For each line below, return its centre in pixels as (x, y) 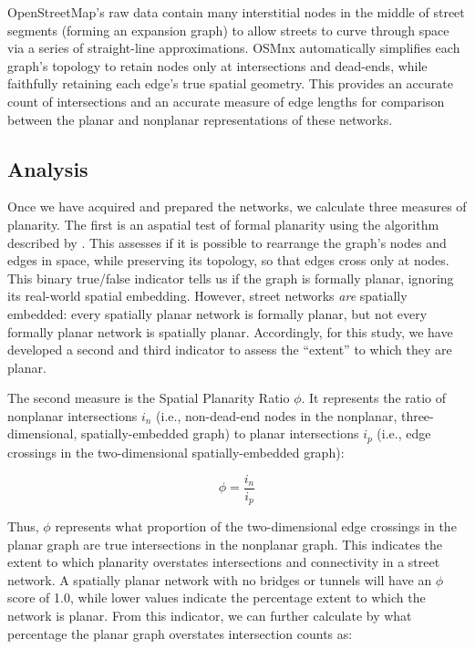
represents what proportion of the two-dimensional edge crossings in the (256, 526)
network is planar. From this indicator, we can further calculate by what (210, 616)
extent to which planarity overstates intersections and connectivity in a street (224, 562)
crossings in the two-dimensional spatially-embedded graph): (176, 452)
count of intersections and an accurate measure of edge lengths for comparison (226, 101)
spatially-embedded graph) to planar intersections (220, 433)
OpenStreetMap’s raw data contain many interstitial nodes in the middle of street (236, 12)
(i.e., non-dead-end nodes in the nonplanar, (277, 415)
